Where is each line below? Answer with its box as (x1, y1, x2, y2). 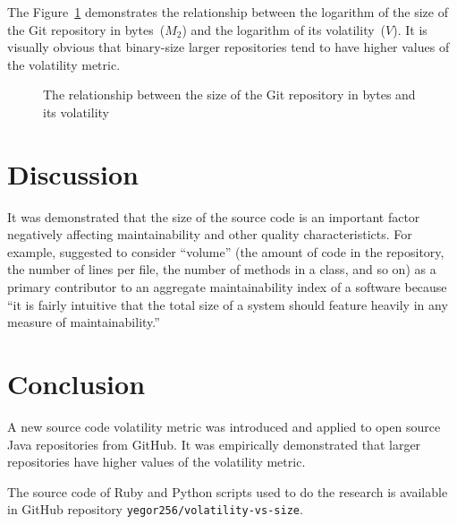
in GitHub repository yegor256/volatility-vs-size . (7, 500, 303, 519)
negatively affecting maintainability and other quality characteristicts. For (7, 225, 412, 244)
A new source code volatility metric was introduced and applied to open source (7, 417, 441, 435)
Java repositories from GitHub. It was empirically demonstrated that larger (7, 434, 421, 453)
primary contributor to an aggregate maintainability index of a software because (7, 278, 447, 296)
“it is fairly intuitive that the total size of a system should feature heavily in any (7, 295, 448, 314)
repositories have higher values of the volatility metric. (7, 452, 306, 471)
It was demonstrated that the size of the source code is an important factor (7, 207, 420, 226)
